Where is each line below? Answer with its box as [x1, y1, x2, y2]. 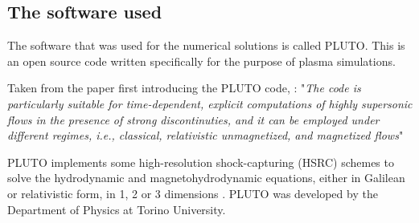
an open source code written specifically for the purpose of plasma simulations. [7, 52, 396, 69]
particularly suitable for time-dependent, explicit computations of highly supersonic [7, 95, 413, 111]
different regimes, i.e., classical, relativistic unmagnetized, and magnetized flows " [7, 127, 404, 144]
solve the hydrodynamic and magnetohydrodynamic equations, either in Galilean [7, 169, 405, 186]
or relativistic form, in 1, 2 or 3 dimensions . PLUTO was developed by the [7, 184, 378, 201]
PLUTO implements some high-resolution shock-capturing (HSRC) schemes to [7, 153, 394, 170]
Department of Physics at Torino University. [7, 201, 226, 217]
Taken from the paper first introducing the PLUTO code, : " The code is [7, 79, 361, 96]
